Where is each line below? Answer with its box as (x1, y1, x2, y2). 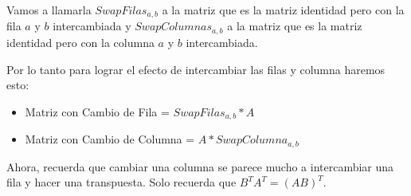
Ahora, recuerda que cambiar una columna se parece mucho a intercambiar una (6, 158, 394, 174)
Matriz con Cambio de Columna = (25, 131, 195, 147)
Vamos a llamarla (6, 2, 92, 18)
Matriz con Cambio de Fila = (25, 103, 170, 120)
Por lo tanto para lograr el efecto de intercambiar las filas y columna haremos (6, 61, 386, 77)
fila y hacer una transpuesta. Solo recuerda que (6, 174, 237, 190)
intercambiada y (53, 18, 131, 34)
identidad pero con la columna (6, 33, 155, 50)
